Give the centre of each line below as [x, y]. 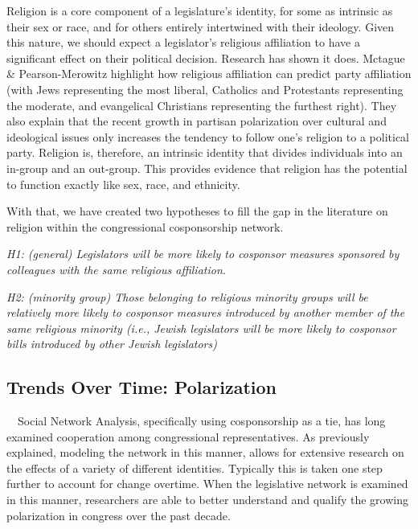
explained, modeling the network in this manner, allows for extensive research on [205, 452]
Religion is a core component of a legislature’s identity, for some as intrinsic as [200, 10]
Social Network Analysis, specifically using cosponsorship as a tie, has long [201, 421]
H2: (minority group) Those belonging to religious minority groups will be [187, 296]
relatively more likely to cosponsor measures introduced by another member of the [206, 312]
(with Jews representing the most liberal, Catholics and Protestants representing [205, 89]
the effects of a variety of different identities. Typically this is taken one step [195, 467]
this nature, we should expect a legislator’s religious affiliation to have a [183, 42]
